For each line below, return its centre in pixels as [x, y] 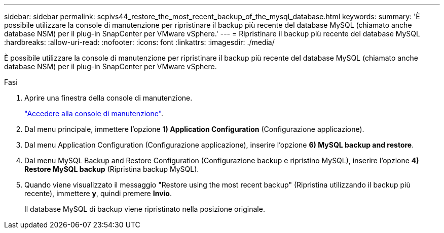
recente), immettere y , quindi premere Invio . [98, 193]
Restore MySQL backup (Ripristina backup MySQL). [112, 169]
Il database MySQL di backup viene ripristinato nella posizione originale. [145, 209]
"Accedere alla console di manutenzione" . [94, 113]
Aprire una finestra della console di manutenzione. [108, 98]
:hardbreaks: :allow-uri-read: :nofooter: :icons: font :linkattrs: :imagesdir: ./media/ [139, 42]
